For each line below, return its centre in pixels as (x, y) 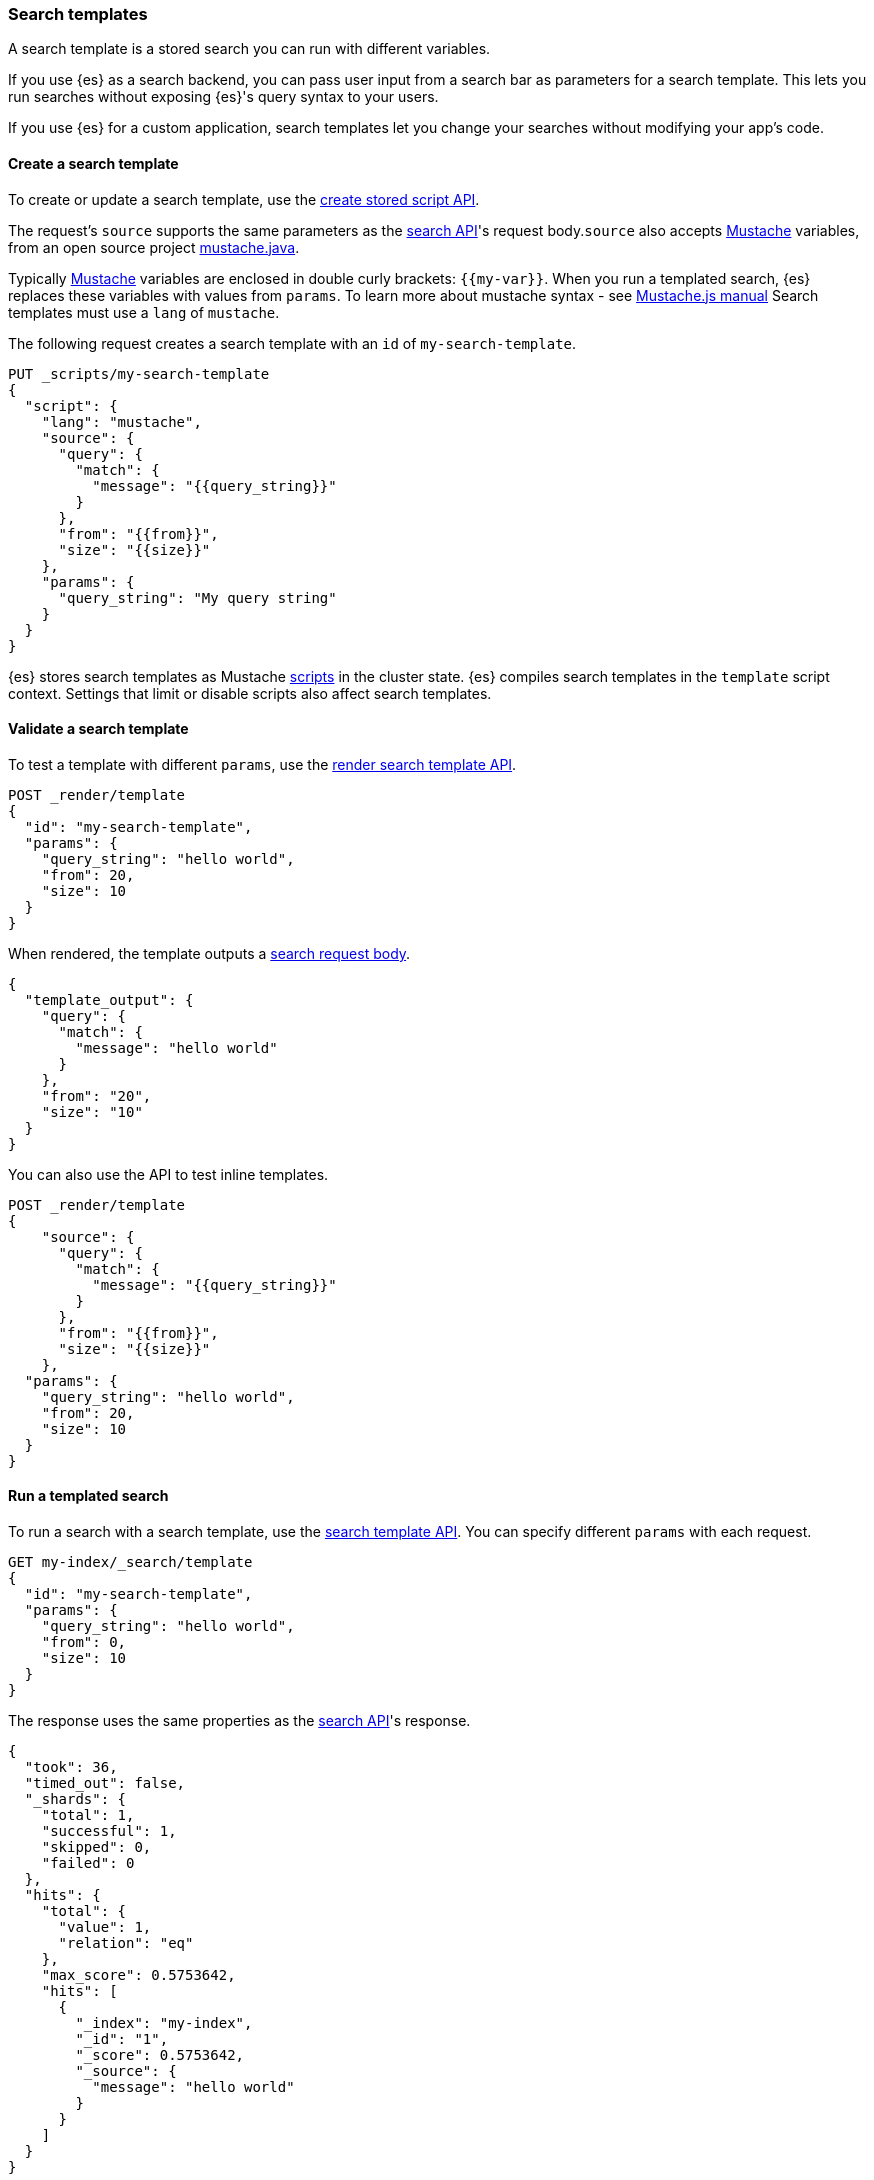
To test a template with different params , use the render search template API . (262, 764)
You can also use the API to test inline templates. (168, 1174)
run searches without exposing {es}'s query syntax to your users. (223, 97)
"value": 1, (105, 1927)
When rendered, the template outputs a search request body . (209, 953)
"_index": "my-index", (164, 2023)
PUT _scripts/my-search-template (139, 373)
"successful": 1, (109, 1831)
